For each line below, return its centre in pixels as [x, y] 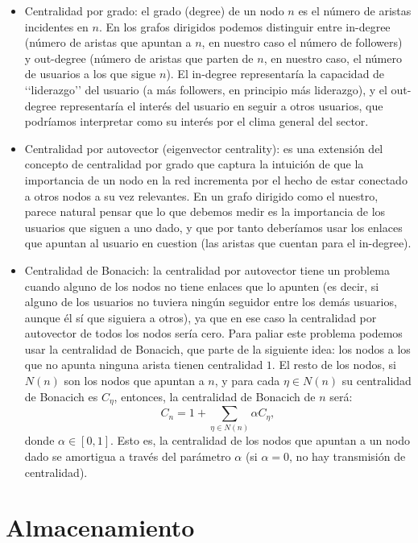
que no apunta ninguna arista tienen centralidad [144, 365]
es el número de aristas [355, 10]
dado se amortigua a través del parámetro [128, 456]
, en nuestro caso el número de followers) [302, 42]
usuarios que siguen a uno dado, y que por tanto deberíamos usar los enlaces [213, 227]
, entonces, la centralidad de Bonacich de [215, 396]
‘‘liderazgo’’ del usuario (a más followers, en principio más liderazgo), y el [206, 89]
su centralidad [377, 381]
